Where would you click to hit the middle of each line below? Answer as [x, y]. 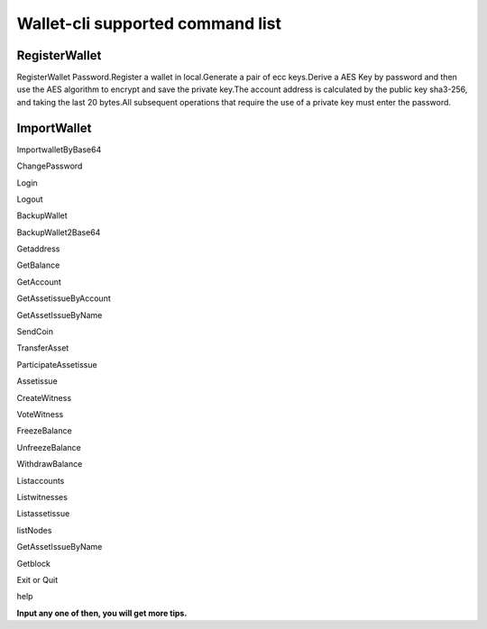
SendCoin [35, 332]
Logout [30, 199]
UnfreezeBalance [49, 447]
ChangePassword [50, 166]
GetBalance [38, 265]
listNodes [34, 530]
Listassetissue [43, 514]
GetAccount [39, 282]
